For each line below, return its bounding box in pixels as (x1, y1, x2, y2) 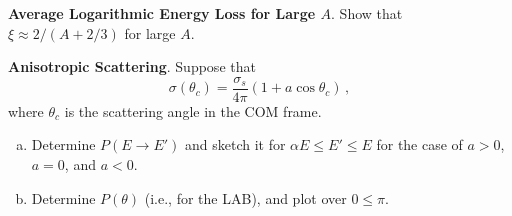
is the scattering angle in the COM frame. (64, 100, 322, 121)
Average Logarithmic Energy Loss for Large (8, 3, 316, 23)
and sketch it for (184, 134, 286, 155)
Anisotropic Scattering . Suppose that (8, 56, 256, 77)
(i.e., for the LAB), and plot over (144, 187, 347, 208)
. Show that (331, 3, 403, 23)
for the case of (376, 134, 463, 155)
